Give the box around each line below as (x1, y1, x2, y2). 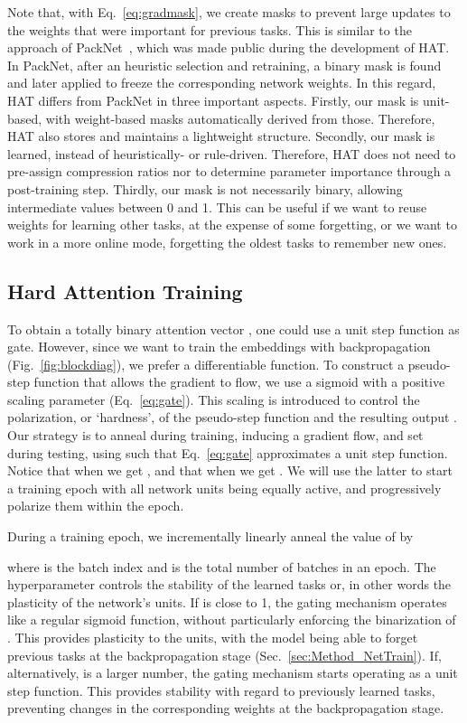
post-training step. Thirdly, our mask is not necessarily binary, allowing (7, 179, 403, 198)
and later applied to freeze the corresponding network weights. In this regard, (7, 73, 436, 92)
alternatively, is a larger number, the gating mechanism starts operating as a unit (7, 663, 458, 682)
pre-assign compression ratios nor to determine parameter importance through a (7, 162, 452, 181)
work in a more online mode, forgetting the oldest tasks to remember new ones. (7, 232, 447, 251)
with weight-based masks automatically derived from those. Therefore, (45, 108, 435, 127)
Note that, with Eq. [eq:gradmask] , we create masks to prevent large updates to (7, 3, 451, 21)
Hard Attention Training (7, 277, 243, 305)
